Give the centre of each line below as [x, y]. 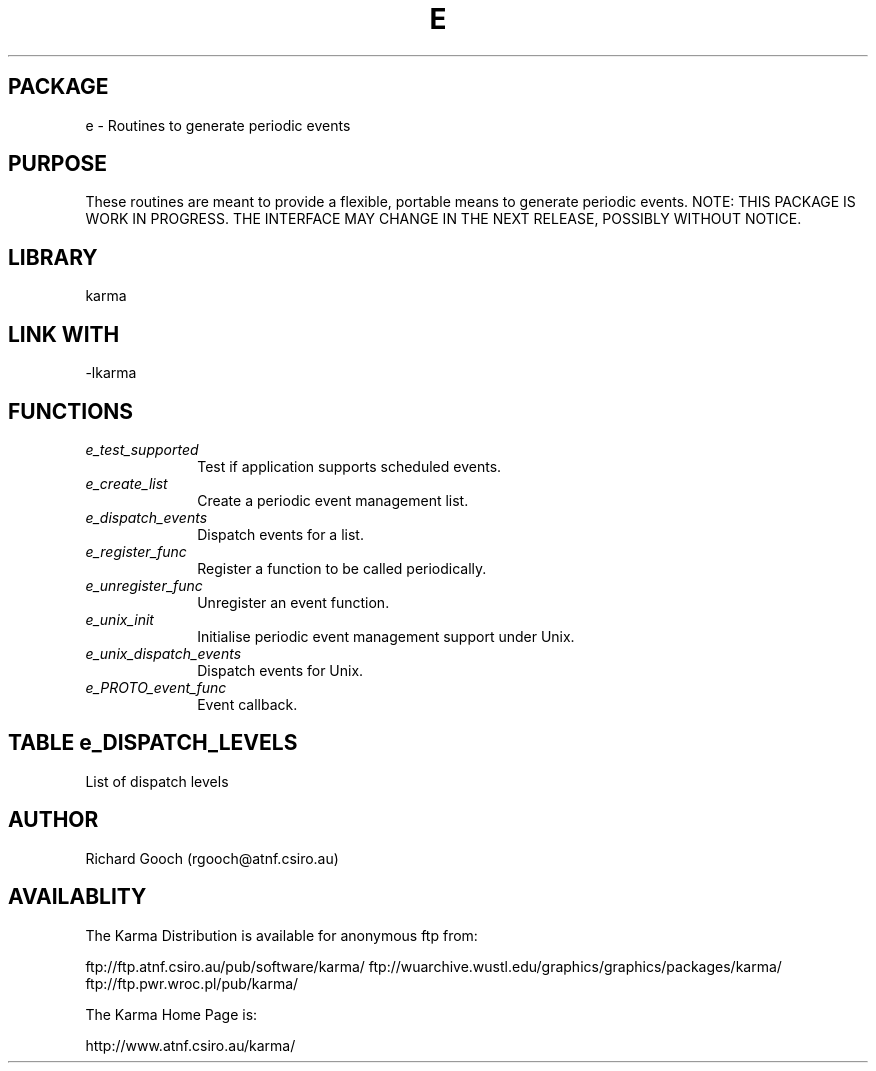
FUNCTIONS [71, 411]
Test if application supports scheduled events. [349, 466]
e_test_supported [142, 449]
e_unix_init [119, 619]
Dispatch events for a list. [280, 534]
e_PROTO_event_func [156, 687]
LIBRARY [53, 257]
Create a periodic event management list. [333, 500]
